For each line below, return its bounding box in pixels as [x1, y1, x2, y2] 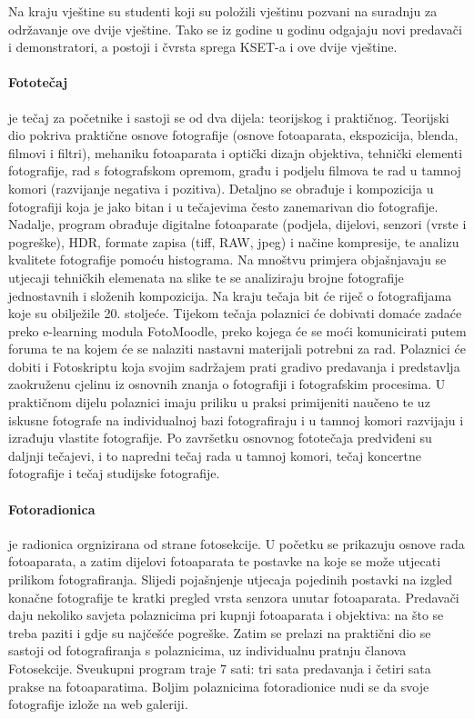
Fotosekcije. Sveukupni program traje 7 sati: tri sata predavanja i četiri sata [8, 659, 431, 677]
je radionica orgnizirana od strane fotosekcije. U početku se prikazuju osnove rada [8, 534, 465, 553]
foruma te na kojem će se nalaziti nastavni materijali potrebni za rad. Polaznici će [8, 339, 466, 358]
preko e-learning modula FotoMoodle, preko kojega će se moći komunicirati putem [8, 321, 467, 340]
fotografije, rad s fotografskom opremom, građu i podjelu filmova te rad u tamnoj [8, 161, 461, 180]
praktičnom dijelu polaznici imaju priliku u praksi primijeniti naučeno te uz [8, 393, 430, 412]
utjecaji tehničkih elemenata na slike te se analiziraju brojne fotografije [8, 267, 404, 286]
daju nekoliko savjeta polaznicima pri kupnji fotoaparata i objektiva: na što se [8, 605, 444, 624]
